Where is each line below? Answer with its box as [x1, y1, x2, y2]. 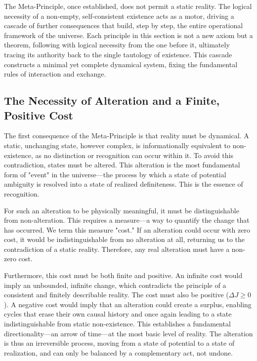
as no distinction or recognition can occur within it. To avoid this [35, 150, 233, 160]
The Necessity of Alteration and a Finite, [4, 93, 220, 108]
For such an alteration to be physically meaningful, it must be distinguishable [4, 205, 239, 215]
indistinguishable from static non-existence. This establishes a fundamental [4, 319, 231, 329]
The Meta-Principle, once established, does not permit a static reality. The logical [4, 1, 252, 11]
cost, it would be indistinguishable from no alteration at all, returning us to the [4, 234, 245, 244]
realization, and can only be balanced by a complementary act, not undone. [4, 347, 233, 358]
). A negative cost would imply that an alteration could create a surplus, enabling [4, 299, 252, 309]
